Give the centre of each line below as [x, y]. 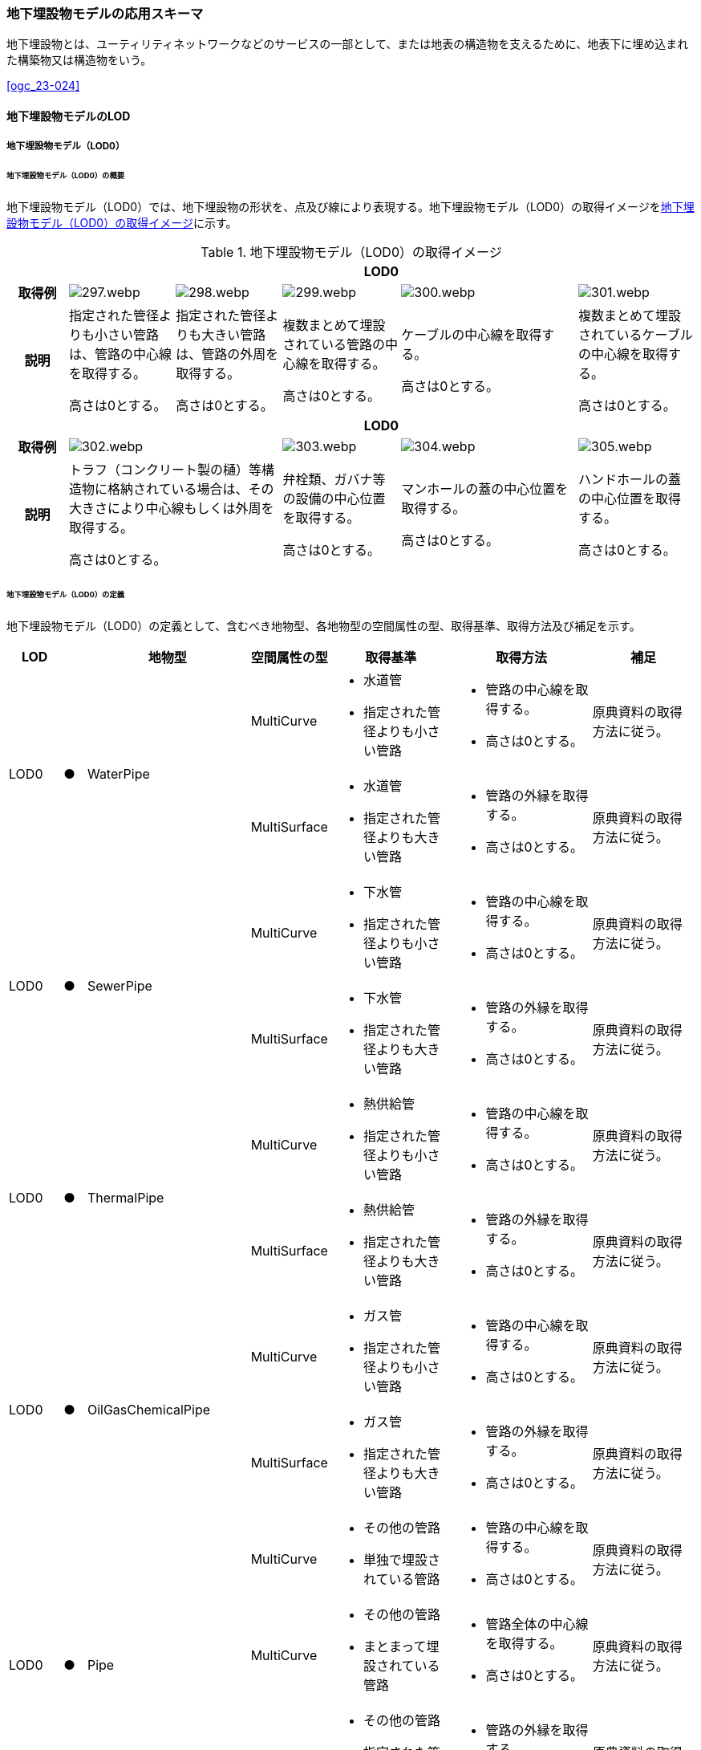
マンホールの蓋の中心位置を [485, 489]
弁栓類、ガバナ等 [334, 480]
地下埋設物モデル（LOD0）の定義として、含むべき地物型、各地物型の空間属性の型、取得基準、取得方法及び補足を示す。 [324, 625]
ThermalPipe [126, 1197]
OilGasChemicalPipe [149, 1409]
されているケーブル [636, 335]
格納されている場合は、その [190, 489]
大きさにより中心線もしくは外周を [171, 509]
